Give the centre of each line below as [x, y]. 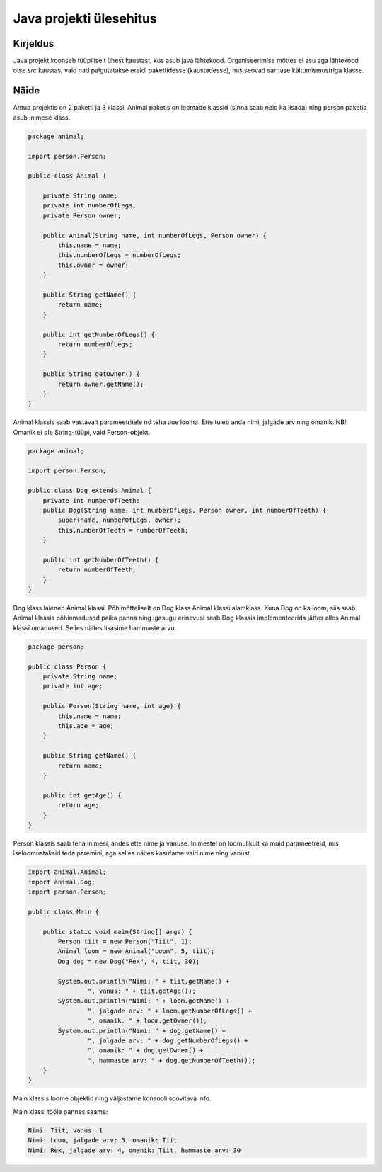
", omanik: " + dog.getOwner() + [145, 1051]
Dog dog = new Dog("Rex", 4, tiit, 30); [129, 961]
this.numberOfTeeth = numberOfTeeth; [123, 530]
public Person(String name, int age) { [112, 706]
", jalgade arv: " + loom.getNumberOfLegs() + [170, 1011]
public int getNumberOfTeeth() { [101, 560]
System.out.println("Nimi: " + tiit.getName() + [144, 981]
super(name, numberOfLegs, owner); [120, 520]
